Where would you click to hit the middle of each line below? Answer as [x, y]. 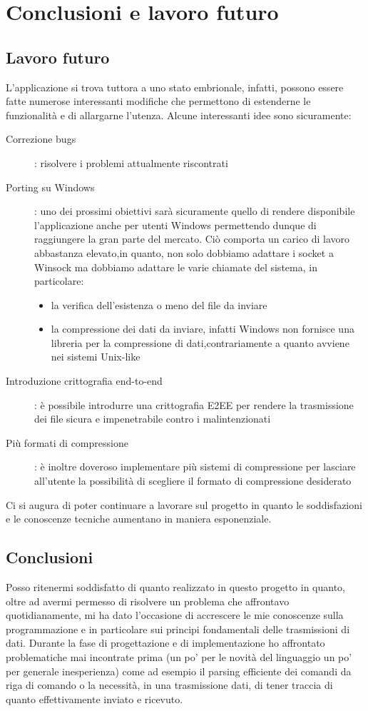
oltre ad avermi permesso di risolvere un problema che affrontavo [148, 601]
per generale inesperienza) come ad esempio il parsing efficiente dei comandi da [179, 671]
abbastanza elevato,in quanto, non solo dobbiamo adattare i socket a [184, 252]
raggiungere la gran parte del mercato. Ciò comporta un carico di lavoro [192, 239]
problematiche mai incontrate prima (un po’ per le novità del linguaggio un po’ [179, 657]
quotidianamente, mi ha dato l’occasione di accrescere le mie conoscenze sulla [175, 615]
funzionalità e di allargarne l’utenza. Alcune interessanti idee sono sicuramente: [179, 115]
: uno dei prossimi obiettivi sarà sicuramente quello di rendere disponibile [195, 211]
